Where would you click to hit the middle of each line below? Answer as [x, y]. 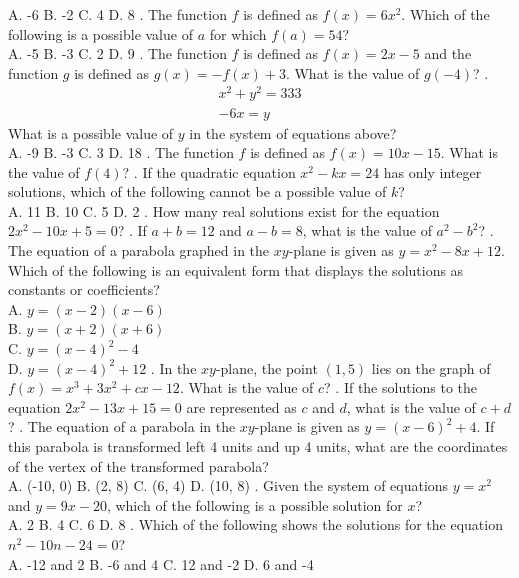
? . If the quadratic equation [209, 171]
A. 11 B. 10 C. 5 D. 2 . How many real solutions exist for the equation [224, 210]
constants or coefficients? [84, 289]
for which [238, 33]
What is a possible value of [91, 132]
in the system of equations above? [293, 132]
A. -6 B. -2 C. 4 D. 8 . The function [117, 14]
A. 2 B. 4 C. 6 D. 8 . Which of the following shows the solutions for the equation [255, 524]
